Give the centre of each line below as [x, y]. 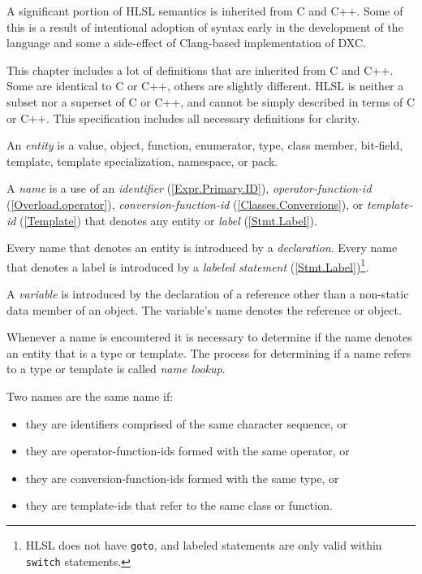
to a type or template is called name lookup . [116, 369]
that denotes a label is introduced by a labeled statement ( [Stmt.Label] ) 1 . [188, 265]
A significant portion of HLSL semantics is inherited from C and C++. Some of [205, 11]
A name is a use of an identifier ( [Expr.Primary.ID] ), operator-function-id [189, 188]
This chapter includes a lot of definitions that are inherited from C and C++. [200, 70]
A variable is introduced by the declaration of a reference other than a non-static [208, 293]
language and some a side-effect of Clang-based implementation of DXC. [186, 43]
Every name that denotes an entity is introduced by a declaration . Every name [202, 248]
